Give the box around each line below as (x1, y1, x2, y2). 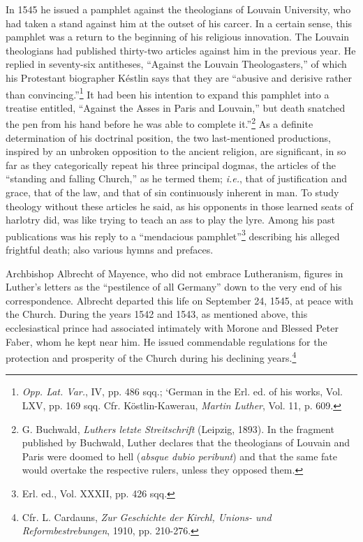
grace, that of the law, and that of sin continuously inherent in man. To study (6, 185, 339, 200)
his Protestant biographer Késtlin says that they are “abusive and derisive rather (6, 70, 353, 85)
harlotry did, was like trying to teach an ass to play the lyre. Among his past (6, 212, 335, 227)
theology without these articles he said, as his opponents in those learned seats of (6, 198, 353, 213)
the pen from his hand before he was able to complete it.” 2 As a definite (6, 115, 313, 131)
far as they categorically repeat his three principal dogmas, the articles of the (6, 157, 336, 172)
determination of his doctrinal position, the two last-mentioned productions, (6, 130, 331, 145)
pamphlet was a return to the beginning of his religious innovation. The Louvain (6, 29, 350, 44)
